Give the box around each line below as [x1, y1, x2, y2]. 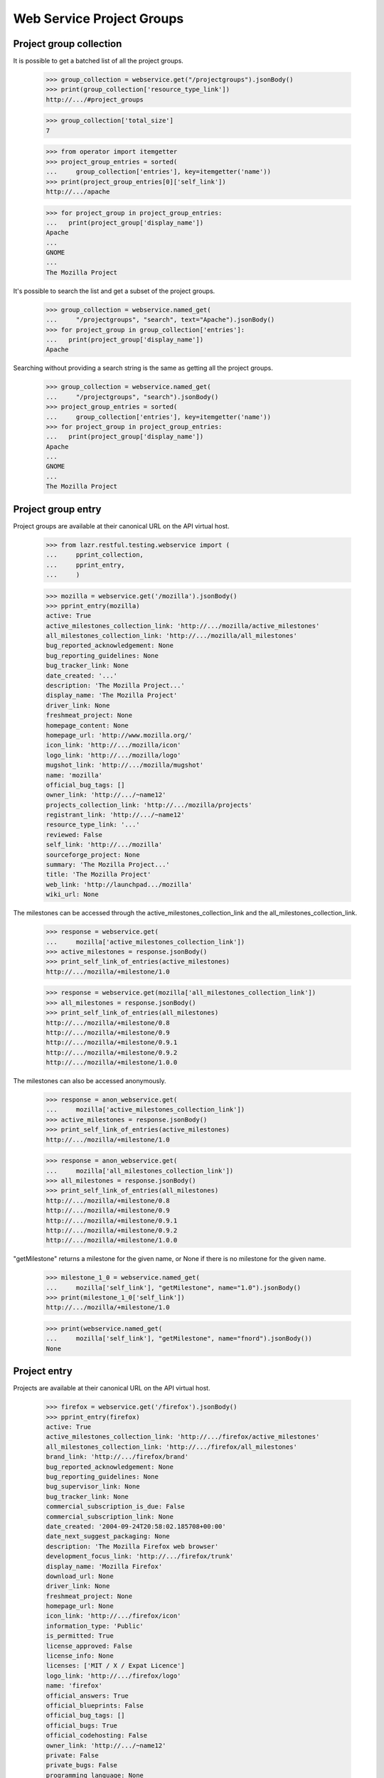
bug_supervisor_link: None [46, 1483, 140, 1491]
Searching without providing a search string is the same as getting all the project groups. [13, 363, 273, 373]
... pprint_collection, [46, 551, 144, 559]
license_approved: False [46, 1641, 133, 1650]
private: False [46, 1751, 99, 1760]
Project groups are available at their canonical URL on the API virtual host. [13, 521, 230, 530]
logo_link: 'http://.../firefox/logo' [46, 1671, 181, 1680]
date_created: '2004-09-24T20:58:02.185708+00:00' [46, 1522, 227, 1531]
